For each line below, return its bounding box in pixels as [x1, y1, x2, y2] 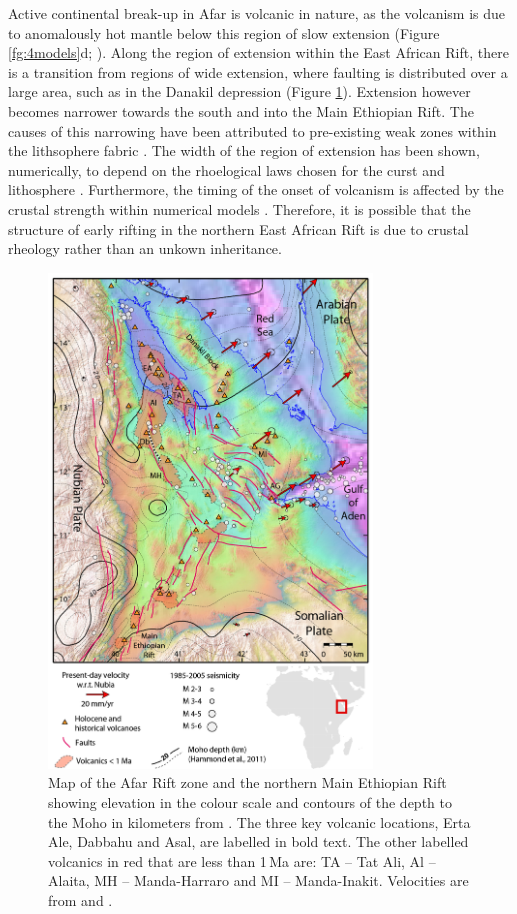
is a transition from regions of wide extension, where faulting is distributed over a [8, 61, 508, 82]
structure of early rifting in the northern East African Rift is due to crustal [8, 218, 469, 239]
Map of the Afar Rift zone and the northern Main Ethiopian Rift [48, 772, 447, 793]
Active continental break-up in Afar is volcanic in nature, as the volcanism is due [8, 3, 506, 23]
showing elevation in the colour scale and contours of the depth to [48, 791, 452, 812]
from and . [48, 889, 113, 910]
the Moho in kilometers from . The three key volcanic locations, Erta [48, 811, 471, 832]
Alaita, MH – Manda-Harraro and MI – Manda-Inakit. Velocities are [48, 870, 469, 891]
